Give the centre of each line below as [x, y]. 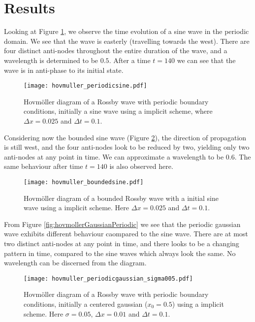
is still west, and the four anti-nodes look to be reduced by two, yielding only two [127, 147]
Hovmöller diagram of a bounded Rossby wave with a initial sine [121, 198]
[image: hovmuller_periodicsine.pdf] [85, 86]
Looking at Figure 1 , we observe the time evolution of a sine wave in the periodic [127, 31]
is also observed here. [141, 166]
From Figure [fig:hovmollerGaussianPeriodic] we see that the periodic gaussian [122, 224]
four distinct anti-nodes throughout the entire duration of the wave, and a [116, 50]
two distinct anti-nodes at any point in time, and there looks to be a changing [122, 243]
